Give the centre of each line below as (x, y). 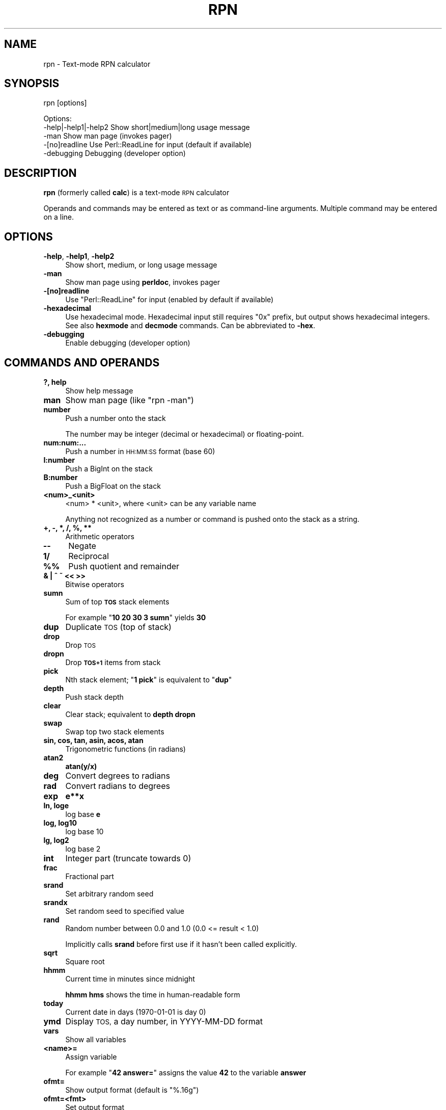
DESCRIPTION (40, 173)
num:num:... (65, 442)
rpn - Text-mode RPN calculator (97, 64)
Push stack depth (94, 697)
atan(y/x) (81, 766)
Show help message (99, 390)
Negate (82, 546)
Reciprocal (89, 556)
